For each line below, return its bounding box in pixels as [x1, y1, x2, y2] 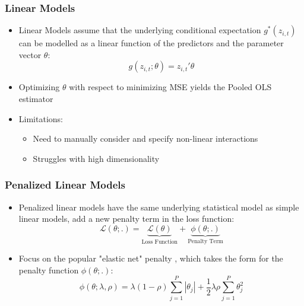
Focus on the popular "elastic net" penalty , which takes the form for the [18, 252, 283, 264]
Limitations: [18, 112, 63, 125]
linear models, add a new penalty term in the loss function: [18, 212, 235, 225]
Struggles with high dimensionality [33, 152, 160, 164]
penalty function [18, 263, 79, 276]
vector [18, 48, 42, 60]
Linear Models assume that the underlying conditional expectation [18, 24, 261, 36]
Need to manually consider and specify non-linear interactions [33, 132, 258, 145]
